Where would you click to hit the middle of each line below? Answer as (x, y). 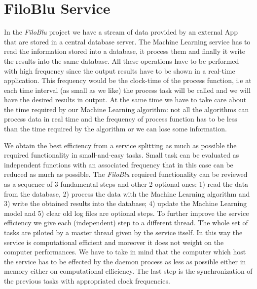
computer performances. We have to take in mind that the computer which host (125, 252)
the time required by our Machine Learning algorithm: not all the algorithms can (127, 109)
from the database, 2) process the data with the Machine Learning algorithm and (127, 193)
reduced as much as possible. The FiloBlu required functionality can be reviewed (126, 174)
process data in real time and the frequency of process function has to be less (121, 119)
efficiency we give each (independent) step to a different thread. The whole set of (126, 223)
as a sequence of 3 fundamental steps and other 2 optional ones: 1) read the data (126, 184)
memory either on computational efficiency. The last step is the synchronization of (128, 271)
